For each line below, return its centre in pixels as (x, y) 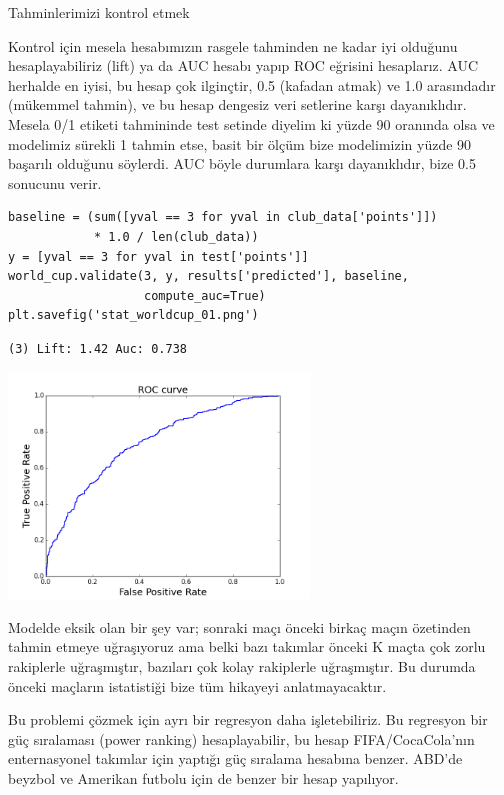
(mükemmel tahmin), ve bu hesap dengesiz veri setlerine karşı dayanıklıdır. (237, 104)
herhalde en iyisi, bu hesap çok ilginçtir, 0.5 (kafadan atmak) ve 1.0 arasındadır (252, 84)
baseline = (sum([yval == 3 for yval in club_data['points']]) (223, 217)
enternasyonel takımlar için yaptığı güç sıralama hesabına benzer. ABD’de (235, 758)
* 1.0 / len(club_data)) (176, 236)
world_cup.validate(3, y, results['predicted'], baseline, (208, 276)
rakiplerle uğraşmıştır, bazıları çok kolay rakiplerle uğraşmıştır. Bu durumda (242, 666)
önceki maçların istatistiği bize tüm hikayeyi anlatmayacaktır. (197, 685)
